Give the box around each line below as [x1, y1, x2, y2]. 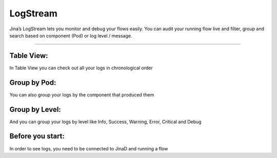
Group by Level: [9, 105, 61, 114]
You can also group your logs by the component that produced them [9, 91, 154, 97]
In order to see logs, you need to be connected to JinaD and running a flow [9, 145, 168, 151]
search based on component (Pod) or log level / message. [9, 32, 132, 38]
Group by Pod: [9, 78, 56, 87]
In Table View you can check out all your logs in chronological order [9, 65, 153, 71]
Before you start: [9, 132, 65, 141]
